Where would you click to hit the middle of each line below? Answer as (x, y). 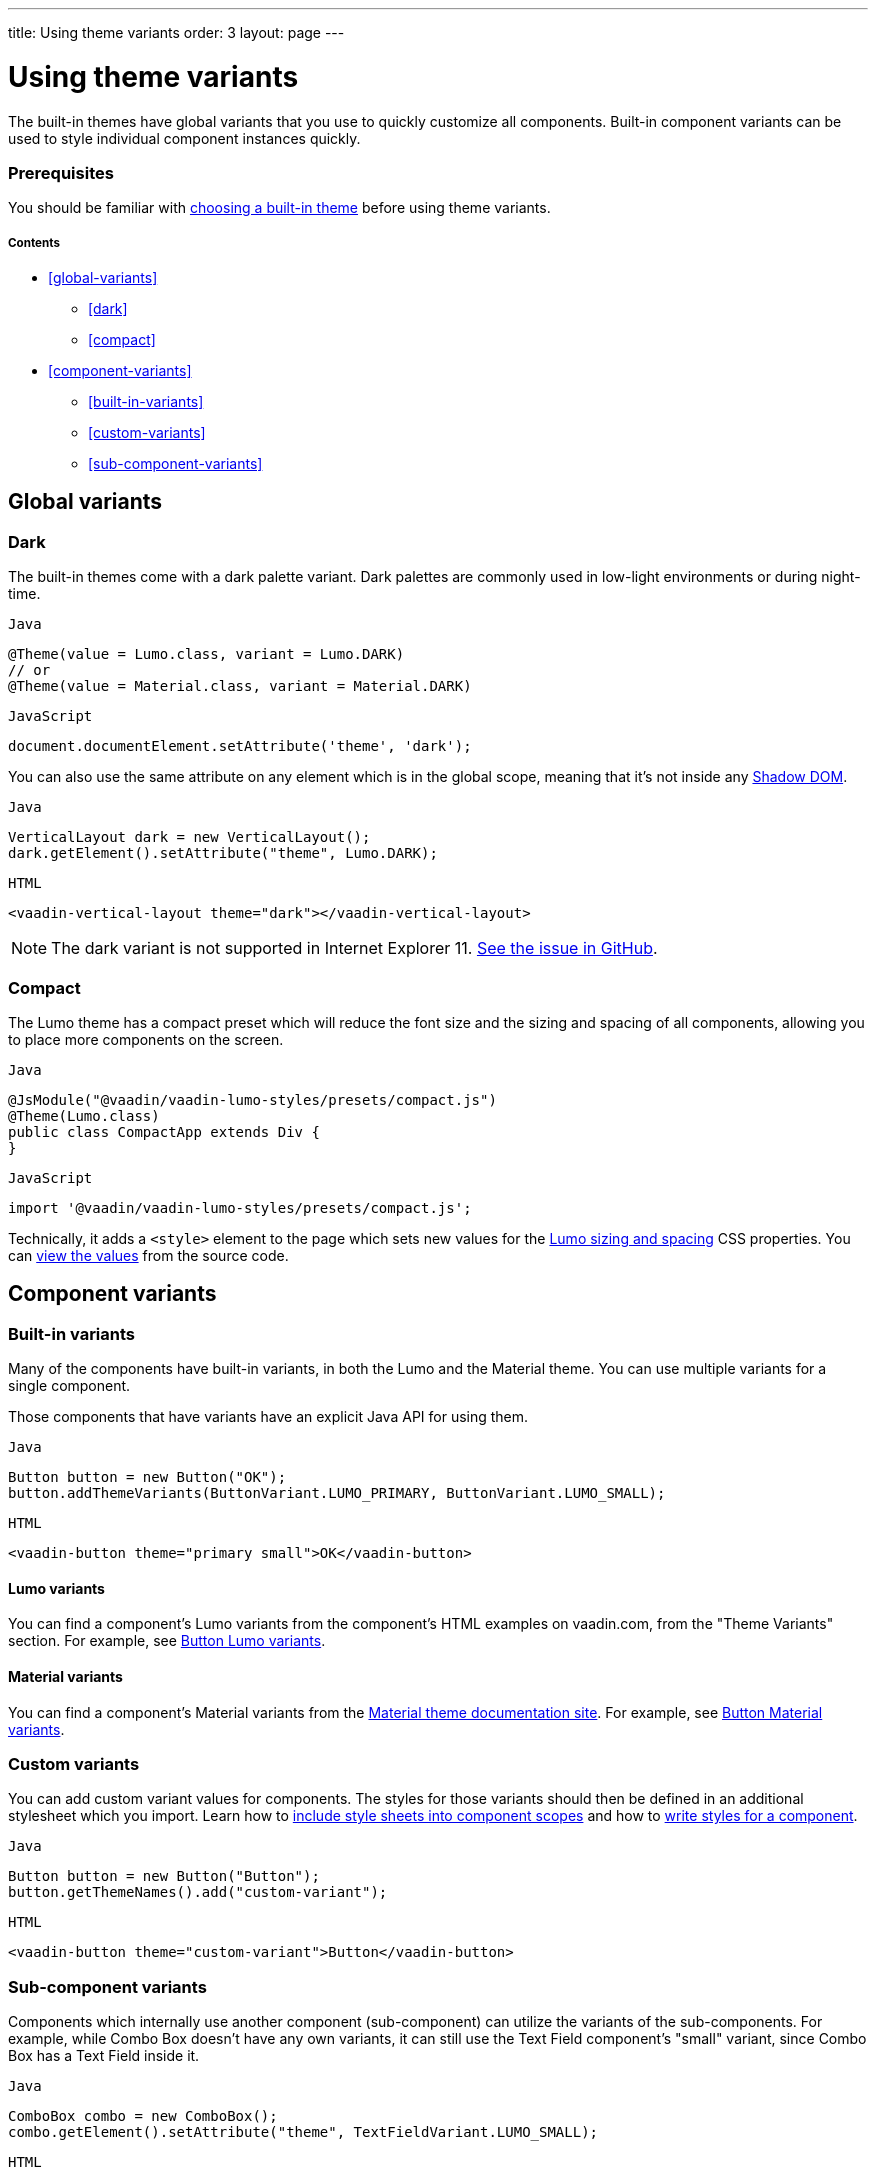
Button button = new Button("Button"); (164, 1876)
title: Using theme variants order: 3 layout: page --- (176, 32)
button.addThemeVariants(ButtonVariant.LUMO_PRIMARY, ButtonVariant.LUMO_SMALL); (337, 1493)
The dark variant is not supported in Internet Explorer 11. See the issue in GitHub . (354, 948)
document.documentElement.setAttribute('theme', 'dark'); (240, 746)
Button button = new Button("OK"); (147, 1477)
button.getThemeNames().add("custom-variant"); (198, 1892)
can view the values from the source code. (148, 1255)
